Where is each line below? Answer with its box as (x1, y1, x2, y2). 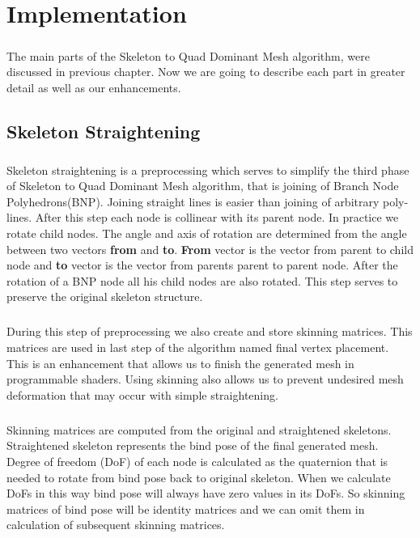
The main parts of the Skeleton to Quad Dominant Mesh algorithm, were (6, 47, 370, 64)
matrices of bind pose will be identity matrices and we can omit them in (6, 500, 365, 517)
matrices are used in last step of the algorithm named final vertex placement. (6, 339, 389, 355)
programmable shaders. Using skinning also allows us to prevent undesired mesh (6, 371, 404, 388)
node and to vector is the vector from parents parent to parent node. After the (6, 256, 398, 273)
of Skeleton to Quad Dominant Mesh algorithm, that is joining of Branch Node (6, 177, 399, 194)
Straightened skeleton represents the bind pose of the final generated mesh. (6, 437, 379, 454)
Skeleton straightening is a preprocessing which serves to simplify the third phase (6, 161, 409, 178)
